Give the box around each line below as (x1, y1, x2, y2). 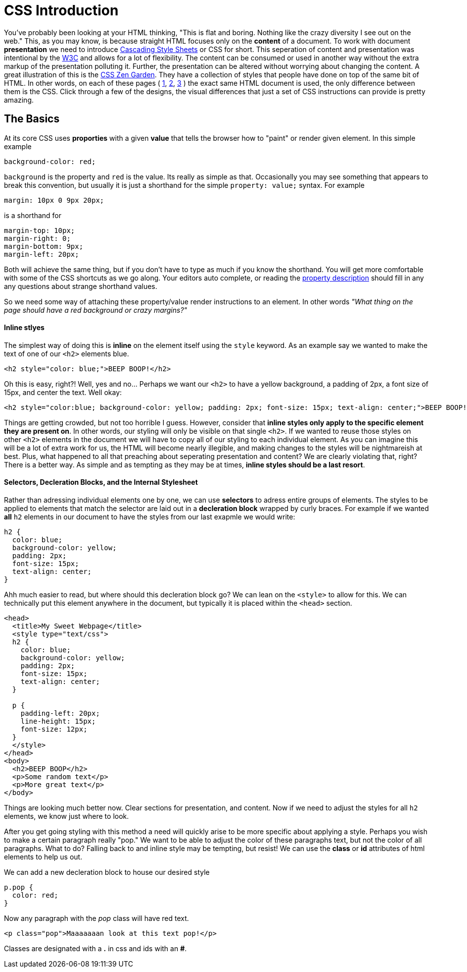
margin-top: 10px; (4, 226, 75, 234)
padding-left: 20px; (20, 709, 100, 718)
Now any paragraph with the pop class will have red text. (4, 914, 189, 923)
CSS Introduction (4, 2, 119, 19)
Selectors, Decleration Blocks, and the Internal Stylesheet (4, 478, 198, 487)
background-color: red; (4, 157, 96, 166)
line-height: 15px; (20, 717, 96, 726)
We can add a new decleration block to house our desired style (4, 868, 210, 877)
